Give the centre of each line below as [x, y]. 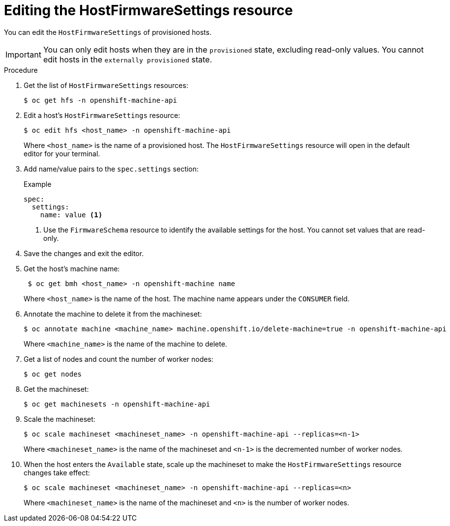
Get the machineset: [56, 389]
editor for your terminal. [62, 153]
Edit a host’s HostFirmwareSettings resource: [102, 115]
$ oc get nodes [53, 374]
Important [23, 54]
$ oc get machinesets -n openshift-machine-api [117, 404]
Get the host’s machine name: [72, 268]
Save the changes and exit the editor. [84, 253]
